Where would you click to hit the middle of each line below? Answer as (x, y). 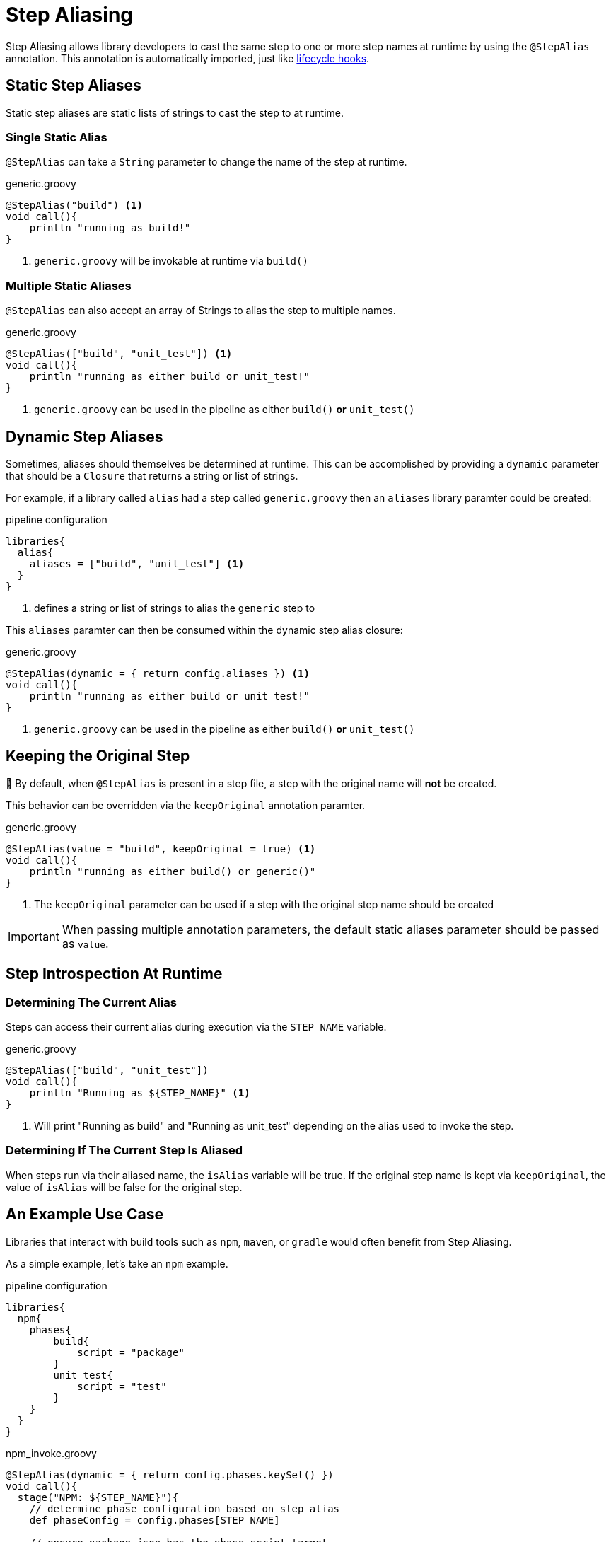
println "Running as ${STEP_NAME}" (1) (140, 1093)
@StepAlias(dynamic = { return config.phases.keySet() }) (170, 1474)
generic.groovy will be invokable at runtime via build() (171, 261)
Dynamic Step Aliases (85, 436)
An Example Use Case (85, 1215)
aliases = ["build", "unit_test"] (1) (137, 563)
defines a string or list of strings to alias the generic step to (175, 608)
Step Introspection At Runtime (114, 974)
